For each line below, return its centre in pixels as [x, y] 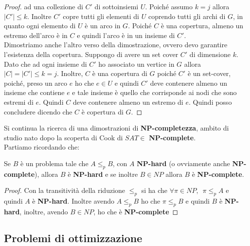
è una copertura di [120, 73]
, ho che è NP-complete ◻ [136, 211]
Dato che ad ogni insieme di [45, 64]
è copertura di [102, 111]
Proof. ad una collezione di [44, 6]
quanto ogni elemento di [40, 26]
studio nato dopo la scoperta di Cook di [63, 137]
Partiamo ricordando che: [42, 147]
